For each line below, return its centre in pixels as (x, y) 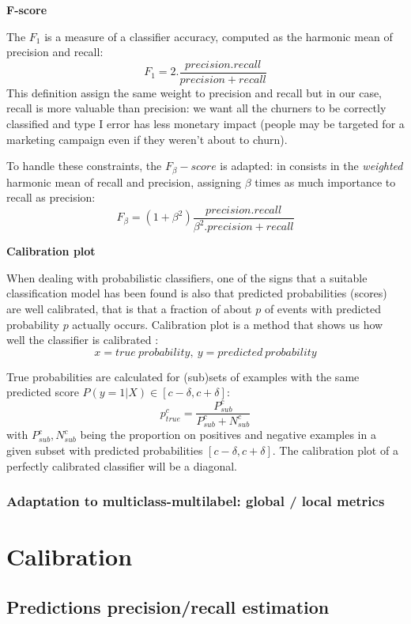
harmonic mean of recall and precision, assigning (124, 182)
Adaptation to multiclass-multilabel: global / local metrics (196, 501)
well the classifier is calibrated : (83, 340)
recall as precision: (51, 197)
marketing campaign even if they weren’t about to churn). (147, 139)
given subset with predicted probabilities (105, 450)
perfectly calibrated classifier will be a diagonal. (122, 465)
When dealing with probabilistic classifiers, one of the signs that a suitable (187, 277)
